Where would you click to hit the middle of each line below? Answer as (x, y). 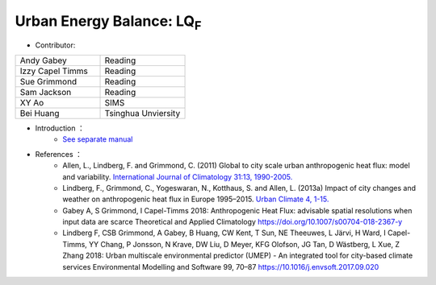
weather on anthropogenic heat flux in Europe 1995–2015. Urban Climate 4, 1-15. (196, 199)
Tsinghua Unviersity (143, 113)
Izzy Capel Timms (54, 71)
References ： (59, 154)
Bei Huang (40, 113)
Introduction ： (60, 128)
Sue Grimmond (48, 81)
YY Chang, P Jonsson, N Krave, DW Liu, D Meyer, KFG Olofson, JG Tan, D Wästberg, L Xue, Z (244, 244)
